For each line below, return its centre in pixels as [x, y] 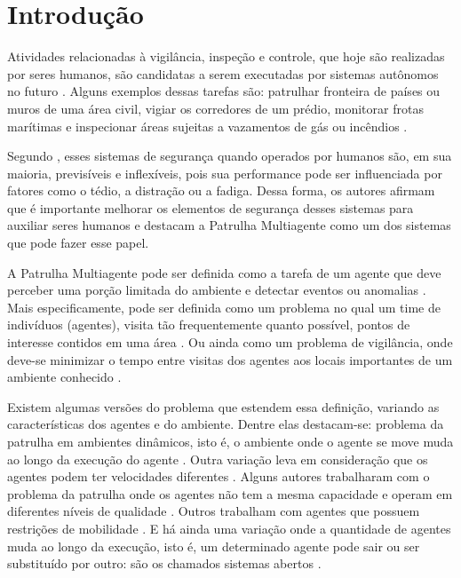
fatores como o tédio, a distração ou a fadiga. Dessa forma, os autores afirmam [221, 190]
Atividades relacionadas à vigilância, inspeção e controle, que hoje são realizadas [226, 56]
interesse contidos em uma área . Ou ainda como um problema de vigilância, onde [230, 342]
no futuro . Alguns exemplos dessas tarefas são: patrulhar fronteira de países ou [224, 91]
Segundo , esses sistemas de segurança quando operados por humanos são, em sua [230, 156]
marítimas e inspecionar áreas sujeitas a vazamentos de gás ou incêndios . [207, 126]
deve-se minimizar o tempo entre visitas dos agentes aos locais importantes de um [230, 359]
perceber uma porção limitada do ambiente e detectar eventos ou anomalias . [217, 290]
